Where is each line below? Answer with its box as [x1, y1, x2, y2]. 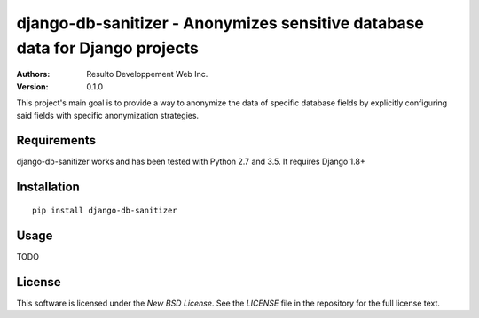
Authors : [16, 69, 51, 80]
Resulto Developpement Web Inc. [86, 69, 208, 80]
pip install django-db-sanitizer [32, 205, 177, 215]
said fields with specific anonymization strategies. [16, 110, 200, 120]
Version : [16, 81, 49, 92]
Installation [16, 180, 80, 195]
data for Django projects [16, 38, 199, 58]
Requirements [16, 133, 97, 148]
